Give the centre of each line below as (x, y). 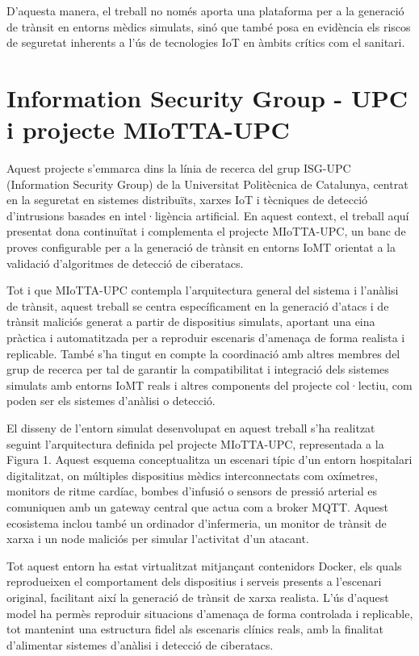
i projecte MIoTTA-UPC (148, 130)
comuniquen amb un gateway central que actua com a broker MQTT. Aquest (198, 506)
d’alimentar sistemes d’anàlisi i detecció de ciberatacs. (140, 644)
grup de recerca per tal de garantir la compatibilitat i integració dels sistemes (198, 369)
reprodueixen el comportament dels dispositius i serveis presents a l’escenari (194, 581)
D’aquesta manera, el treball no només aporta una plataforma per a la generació (205, 10)
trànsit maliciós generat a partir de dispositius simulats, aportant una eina (191, 322)
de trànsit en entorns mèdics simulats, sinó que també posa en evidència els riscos (209, 26)
